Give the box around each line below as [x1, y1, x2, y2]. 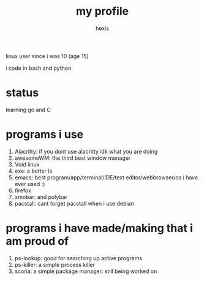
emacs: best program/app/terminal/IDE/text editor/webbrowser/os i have [14, 173, 198, 181]
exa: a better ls [14, 167, 53, 174]
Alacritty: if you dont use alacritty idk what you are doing [14, 148, 158, 155]
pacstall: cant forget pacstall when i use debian [14, 200, 134, 207]
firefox [14, 187, 32, 194]
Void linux [14, 160, 40, 168]
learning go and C [6, 106, 51, 113]
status [6, 86, 39, 100]
